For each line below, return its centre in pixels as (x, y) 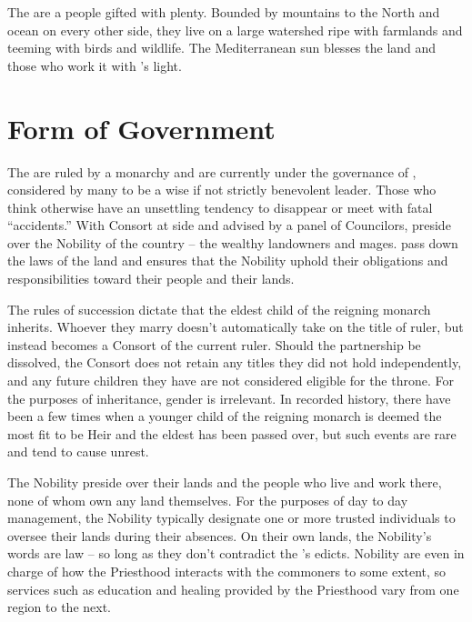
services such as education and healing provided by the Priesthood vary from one (233, 589)
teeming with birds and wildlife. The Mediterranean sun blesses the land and (222, 48)
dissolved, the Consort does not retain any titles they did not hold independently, (235, 362)
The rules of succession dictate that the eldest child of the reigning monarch (219, 309)
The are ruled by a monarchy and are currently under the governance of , (212, 171)
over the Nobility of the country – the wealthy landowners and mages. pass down (233, 242)
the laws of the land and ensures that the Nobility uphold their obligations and (228, 261)
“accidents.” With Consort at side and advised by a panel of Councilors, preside (229, 225)
